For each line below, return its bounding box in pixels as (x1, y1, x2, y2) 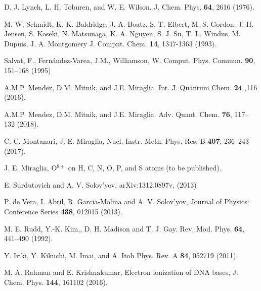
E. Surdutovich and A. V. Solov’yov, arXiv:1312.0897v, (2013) (4, 179, 197, 190)
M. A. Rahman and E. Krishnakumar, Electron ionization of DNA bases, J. (4, 267, 238, 277)
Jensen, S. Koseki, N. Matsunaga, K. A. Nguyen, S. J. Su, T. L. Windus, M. (4, 28, 241, 39)
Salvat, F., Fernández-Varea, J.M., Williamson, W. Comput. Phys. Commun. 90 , (4, 55, 255, 66)
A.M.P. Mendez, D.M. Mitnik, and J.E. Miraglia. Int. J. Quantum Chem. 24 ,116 (4, 82, 257, 92)
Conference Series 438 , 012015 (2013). (4, 206, 122, 216)
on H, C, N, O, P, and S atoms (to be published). (68, 162, 222, 173)
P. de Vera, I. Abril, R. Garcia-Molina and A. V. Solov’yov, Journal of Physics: (4, 196, 249, 207)
